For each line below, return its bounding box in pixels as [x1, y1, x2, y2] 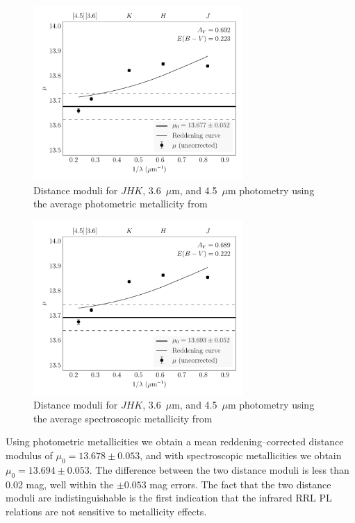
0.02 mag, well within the [6, 477, 114, 491]
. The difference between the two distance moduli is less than [89, 462, 349, 477]
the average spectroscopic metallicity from [33, 411, 213, 425]
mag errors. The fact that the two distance [149, 477, 331, 491]
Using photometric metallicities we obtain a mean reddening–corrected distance [6, 434, 344, 449]
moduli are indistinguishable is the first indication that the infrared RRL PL [6, 490, 332, 505]
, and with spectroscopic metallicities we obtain [140, 448, 342, 463]
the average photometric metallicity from [33, 196, 208, 211]
